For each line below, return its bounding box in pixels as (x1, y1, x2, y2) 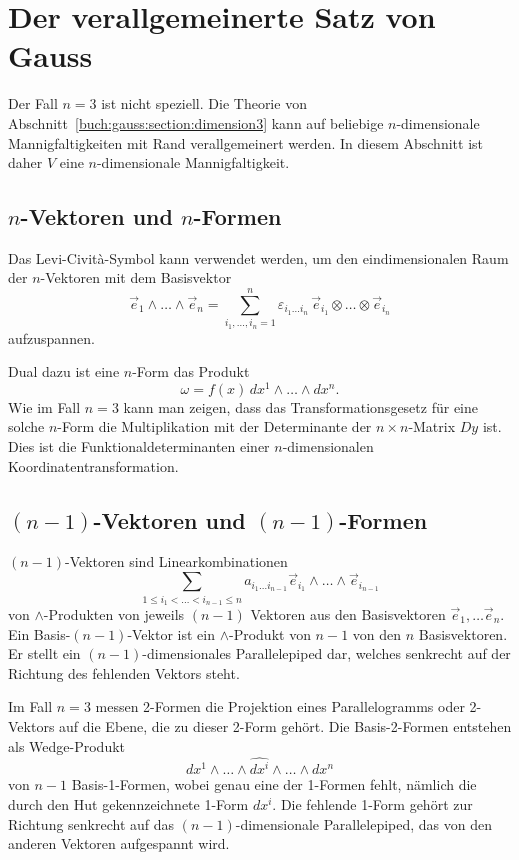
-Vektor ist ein (127, 623, 215, 644)
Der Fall (8, 93, 58, 114)
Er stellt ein (8, 643, 81, 664)
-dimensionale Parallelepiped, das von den (235, 813, 493, 834)
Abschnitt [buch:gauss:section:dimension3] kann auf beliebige (8, 112, 384, 133)
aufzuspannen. (8, 327, 95, 348)
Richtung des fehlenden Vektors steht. (8, 662, 240, 683)
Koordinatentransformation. (8, 455, 179, 476)
